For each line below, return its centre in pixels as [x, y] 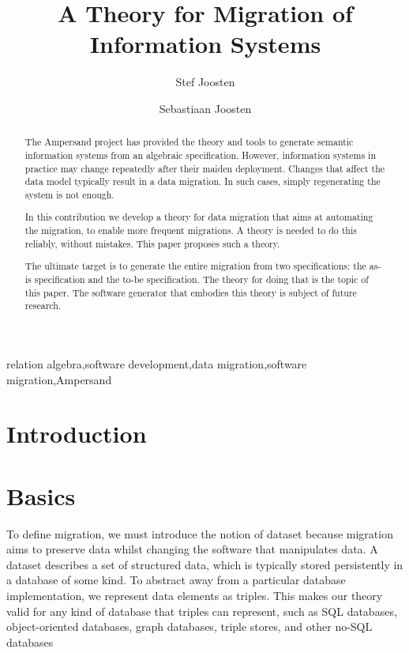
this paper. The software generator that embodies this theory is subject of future [191, 292]
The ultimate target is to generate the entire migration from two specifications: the [195, 266]
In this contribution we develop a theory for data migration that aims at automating [199, 217]
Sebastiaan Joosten [205, 108]
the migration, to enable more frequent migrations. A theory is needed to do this [191, 230]
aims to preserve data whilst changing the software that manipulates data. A [192, 549]
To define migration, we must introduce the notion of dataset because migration [200, 533]
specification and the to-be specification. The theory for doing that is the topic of [201, 279]
